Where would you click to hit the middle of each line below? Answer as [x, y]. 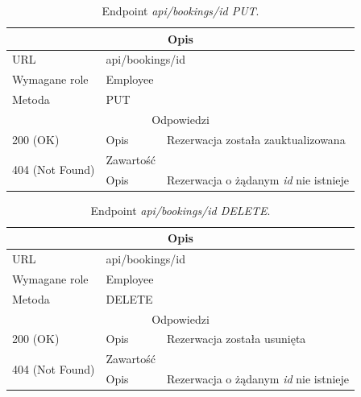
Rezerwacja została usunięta [237, 339]
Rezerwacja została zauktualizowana [256, 139]
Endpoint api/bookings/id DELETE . [180, 210]
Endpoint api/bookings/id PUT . [180, 10]
